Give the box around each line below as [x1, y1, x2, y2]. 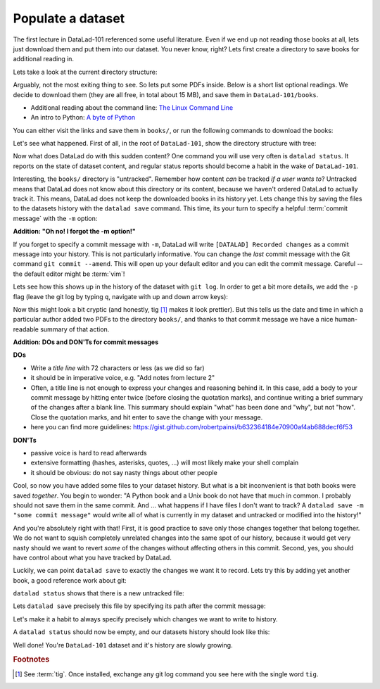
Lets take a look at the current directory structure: [13, 68, 158, 76]
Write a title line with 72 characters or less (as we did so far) [30, 363, 205, 372]
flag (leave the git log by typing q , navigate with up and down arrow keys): [13, 292, 229, 301]
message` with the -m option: [13, 214, 98, 222]
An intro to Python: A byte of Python [30, 113, 136, 122]
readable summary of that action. [13, 324, 110, 334]
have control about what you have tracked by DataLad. [13, 553, 172, 562]
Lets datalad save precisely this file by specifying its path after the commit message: [13, 602, 266, 610]
